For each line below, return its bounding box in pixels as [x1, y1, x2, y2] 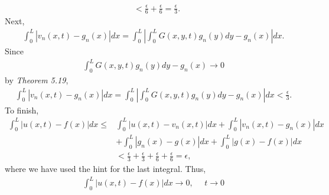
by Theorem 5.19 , [5, 73, 69, 86]
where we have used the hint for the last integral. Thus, [5, 162, 206, 175]
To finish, [5, 103, 39, 116]
